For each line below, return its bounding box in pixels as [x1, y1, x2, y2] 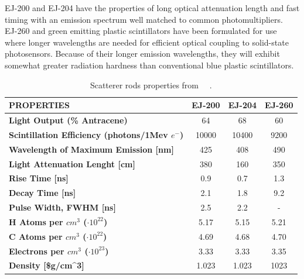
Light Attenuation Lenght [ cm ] [9, 157, 135, 170]
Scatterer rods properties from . [90, 78, 212, 91]
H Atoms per [9, 215, 63, 228]
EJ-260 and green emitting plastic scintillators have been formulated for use [5, 25, 277, 37]
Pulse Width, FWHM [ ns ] [9, 201, 116, 213]
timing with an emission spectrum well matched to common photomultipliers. [5, 13, 283, 25]
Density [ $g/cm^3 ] [9, 259, 84, 271]
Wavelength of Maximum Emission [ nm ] [9, 143, 174, 155]
